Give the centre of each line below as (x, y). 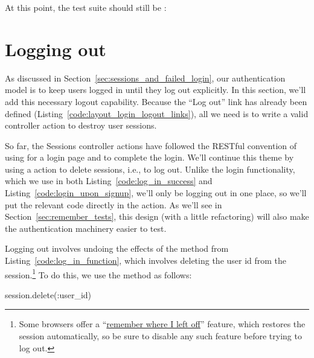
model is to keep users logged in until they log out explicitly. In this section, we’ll (155, 90)
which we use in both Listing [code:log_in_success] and (109, 181)
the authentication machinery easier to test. (86, 228)
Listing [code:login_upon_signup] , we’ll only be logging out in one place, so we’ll (156, 193)
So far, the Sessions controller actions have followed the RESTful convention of (151, 145)
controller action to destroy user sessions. (81, 125)
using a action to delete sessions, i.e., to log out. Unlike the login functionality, (150, 169)
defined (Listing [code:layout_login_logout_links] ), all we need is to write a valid (157, 113)
